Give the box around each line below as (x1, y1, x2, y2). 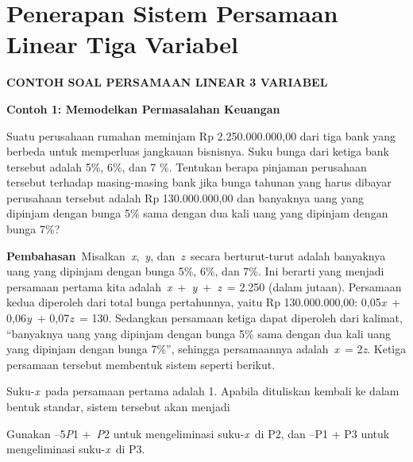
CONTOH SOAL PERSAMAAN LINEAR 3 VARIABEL (6, 74, 328, 90)
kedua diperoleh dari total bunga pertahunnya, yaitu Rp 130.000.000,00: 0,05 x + (6, 294, 401, 310)
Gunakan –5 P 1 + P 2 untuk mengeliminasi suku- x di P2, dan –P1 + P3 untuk (6, 425, 390, 441)
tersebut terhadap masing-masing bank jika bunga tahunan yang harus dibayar (6, 174, 392, 191)
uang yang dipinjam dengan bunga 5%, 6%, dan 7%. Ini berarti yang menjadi (6, 263, 384, 279)
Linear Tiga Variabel (6, 28, 239, 60)
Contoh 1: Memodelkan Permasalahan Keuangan (6, 100, 280, 117)
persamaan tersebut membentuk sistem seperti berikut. (6, 356, 276, 372)
